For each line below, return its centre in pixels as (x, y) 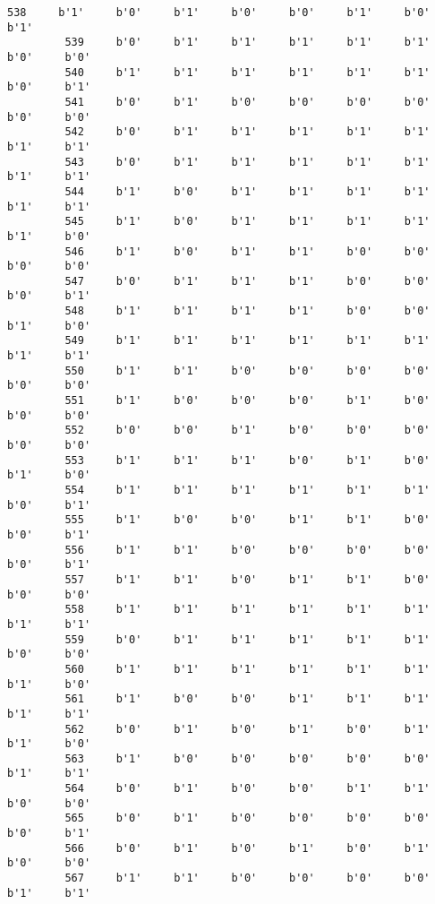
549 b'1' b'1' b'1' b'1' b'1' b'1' (247, 341)
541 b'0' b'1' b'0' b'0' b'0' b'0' (247, 102)
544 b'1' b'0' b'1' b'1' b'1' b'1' (247, 191)
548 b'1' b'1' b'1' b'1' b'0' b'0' (247, 311)
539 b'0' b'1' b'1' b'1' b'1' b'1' (247, 43)
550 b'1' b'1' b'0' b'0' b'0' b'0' (247, 370)
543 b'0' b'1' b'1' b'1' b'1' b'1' (247, 162)
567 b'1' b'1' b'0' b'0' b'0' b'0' (247, 878)
